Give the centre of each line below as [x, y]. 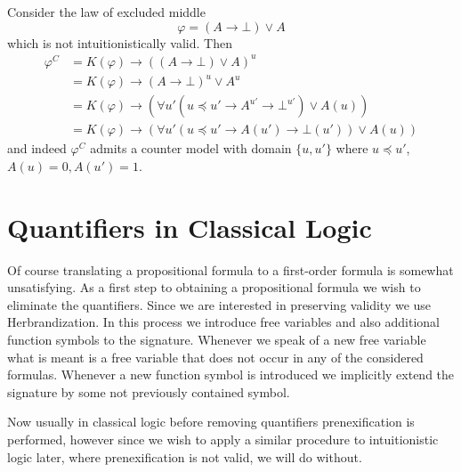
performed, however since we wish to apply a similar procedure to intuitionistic [223, 439]
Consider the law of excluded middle [106, 12]
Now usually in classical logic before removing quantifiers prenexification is [211, 422]
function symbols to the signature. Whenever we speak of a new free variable [217, 339]
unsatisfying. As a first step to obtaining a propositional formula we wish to [214, 287]
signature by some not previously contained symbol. [149, 391]
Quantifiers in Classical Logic [190, 227]
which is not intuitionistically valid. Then [120, 42]
